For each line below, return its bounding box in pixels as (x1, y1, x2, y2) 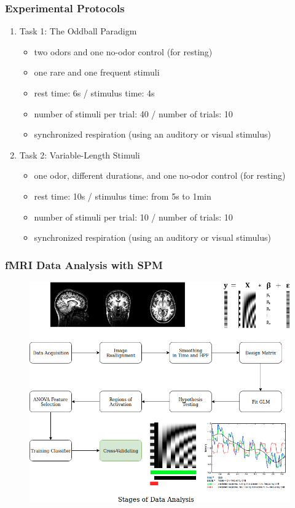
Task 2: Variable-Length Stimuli (19, 148, 140, 161)
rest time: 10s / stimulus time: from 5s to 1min (34, 189, 211, 202)
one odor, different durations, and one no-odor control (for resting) (34, 169, 286, 182)
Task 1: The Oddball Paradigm (19, 25, 137, 37)
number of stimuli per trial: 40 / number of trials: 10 (34, 107, 233, 120)
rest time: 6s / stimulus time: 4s (34, 87, 155, 99)
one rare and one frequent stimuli (34, 66, 160, 79)
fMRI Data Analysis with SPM (5, 257, 163, 272)
